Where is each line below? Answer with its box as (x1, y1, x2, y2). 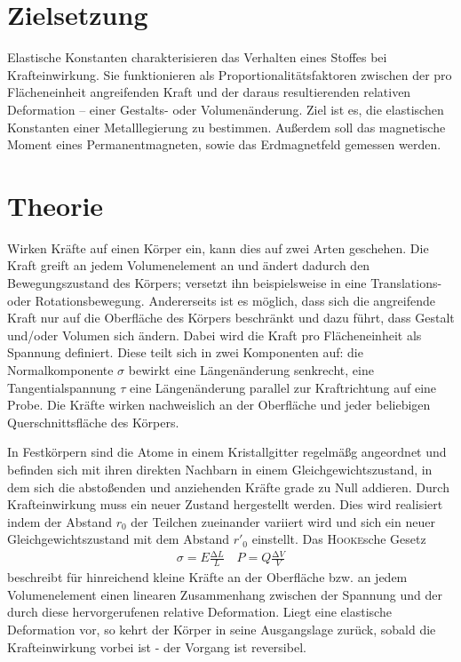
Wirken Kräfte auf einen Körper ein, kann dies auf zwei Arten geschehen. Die (7, 238, 429, 257)
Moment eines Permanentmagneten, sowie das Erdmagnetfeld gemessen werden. (7, 135, 441, 154)
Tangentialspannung (7, 378, 116, 396)
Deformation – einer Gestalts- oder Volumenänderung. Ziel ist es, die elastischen (7, 100, 444, 118)
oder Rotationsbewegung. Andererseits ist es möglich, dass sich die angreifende (7, 291, 435, 309)
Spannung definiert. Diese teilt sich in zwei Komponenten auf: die (7, 343, 363, 362)
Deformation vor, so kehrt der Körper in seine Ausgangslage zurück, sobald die (7, 620, 436, 639)
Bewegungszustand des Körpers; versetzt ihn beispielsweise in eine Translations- (7, 274, 442, 291)
